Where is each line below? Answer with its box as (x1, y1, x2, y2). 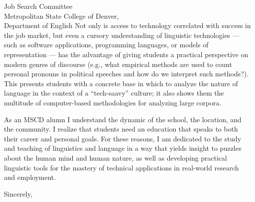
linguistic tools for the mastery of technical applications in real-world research (4, 162, 239, 172)
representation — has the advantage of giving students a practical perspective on (4, 49, 248, 59)
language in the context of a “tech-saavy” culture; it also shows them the (4, 88, 224, 98)
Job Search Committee (4, 1, 73, 11)
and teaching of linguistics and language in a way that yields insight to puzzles (4, 143, 242, 153)
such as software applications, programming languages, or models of (4, 39, 209, 50)
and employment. (4, 172, 56, 182)
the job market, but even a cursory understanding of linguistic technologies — (4, 30, 240, 40)
